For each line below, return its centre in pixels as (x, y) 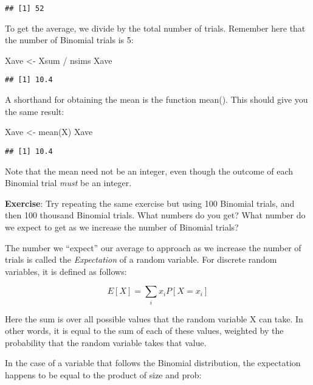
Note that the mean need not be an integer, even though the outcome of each (149, 171)
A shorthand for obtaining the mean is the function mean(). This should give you (156, 99)
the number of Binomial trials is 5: (69, 40)
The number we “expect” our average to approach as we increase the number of (153, 247)
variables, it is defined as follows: (66, 271)
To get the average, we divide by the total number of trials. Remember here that (155, 28)
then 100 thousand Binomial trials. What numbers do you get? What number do (155, 215)
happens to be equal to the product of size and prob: (103, 374)
